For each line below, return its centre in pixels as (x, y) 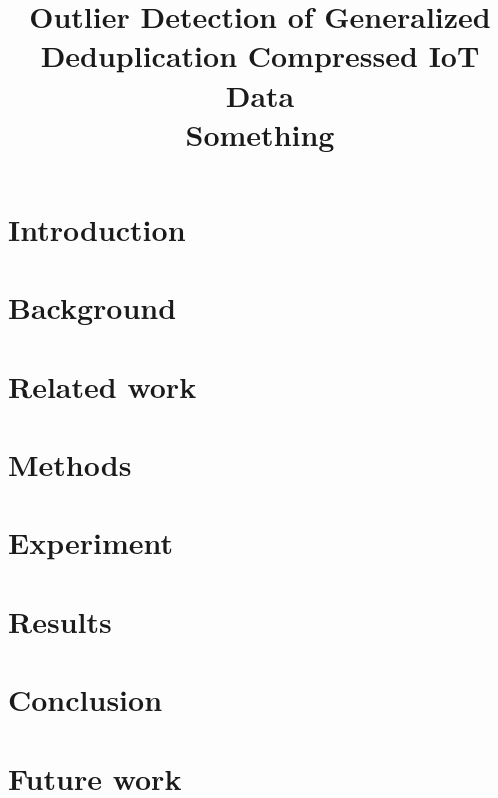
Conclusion (85, 699)
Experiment (91, 542)
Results (60, 620)
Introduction (97, 228)
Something (260, 133)
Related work (102, 385)
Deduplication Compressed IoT (260, 55)
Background (92, 307)
